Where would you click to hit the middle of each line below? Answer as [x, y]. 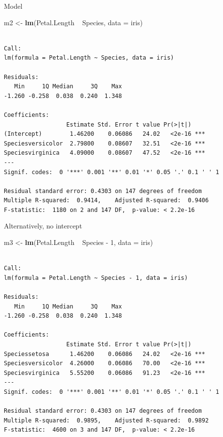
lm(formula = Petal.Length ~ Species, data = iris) [89, 58]
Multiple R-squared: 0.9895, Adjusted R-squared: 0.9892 [106, 420]
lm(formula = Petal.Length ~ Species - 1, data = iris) [96, 278]
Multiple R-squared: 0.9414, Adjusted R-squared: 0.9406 [106, 201]
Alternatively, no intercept [43, 226]
